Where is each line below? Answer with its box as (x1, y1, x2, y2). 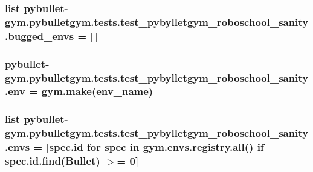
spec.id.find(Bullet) (5, 153, 100, 168)
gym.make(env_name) (41, 84, 153, 99)
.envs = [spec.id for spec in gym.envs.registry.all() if (5, 139, 264, 154)
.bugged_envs (5, 28, 74, 43)
